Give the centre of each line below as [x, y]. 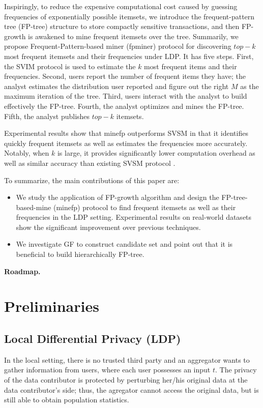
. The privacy [236, 370]
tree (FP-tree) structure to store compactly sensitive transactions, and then [122, 26]
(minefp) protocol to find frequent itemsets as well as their [144, 207]
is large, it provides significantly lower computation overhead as [156, 153]
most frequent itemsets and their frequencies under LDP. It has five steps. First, [129, 56]
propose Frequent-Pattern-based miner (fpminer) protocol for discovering [118, 46]
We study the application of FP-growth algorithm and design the [118, 197]
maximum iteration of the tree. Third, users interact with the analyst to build [126, 96]
